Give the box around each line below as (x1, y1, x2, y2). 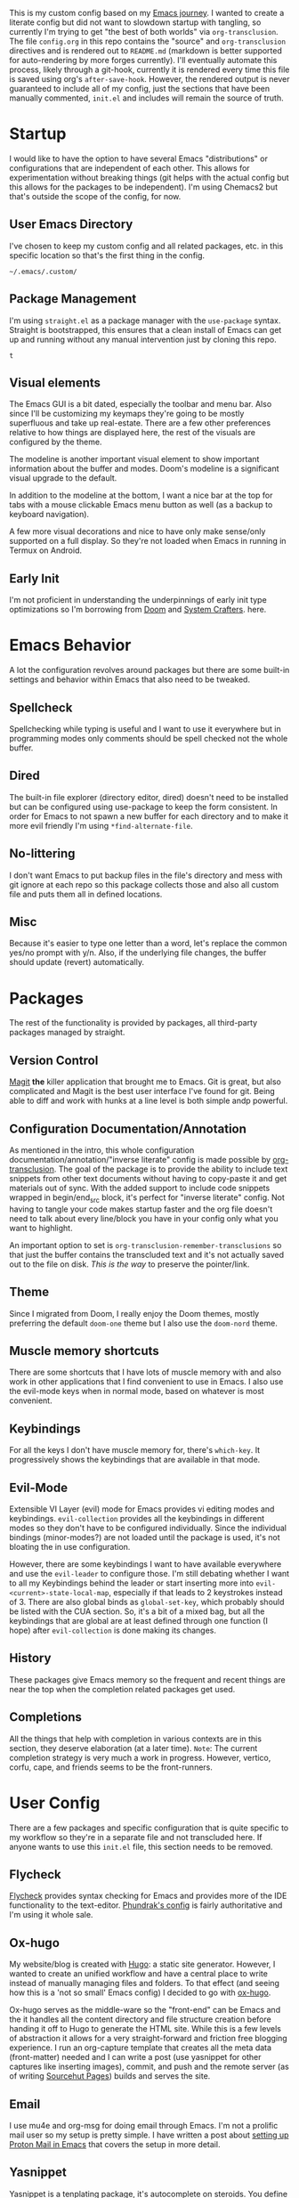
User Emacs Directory (9, 217, 133, 232)
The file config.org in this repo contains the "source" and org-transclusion (9, 36, 287, 46)
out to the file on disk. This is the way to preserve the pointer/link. (9, 1259, 250, 1269)
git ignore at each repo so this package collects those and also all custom (9, 879, 279, 889)
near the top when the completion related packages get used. (9, 1683, 236, 1694)
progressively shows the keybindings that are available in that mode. (9, 1455, 261, 1465)
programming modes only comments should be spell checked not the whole (9, 733, 288, 743)
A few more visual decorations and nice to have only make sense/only (9, 526, 266, 537)
